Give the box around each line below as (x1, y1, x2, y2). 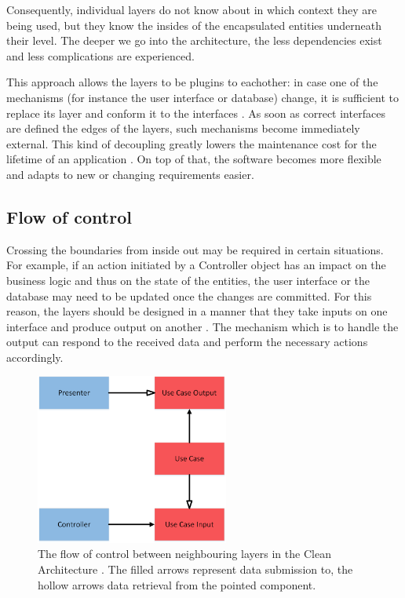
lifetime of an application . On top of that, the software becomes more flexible (6, 151, 381, 167)
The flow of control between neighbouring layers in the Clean (38, 545, 331, 562)
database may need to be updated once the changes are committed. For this (6, 287, 372, 304)
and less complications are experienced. (6, 47, 195, 64)
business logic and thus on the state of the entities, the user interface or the (6, 272, 370, 288)
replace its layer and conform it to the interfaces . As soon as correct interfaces (6, 104, 385, 121)
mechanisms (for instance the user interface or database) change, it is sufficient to (6, 89, 399, 105)
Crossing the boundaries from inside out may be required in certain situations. (6, 241, 384, 257)
